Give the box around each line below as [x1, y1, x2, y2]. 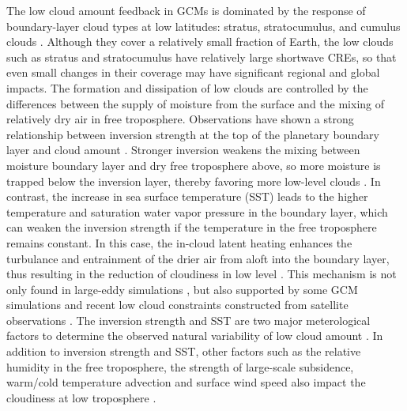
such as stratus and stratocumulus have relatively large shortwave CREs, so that [6, 48, 397, 65]
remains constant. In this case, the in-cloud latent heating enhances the [6, 234, 352, 251]
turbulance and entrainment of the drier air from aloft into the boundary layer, [6, 250, 390, 266]
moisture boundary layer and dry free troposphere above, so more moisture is [6, 156, 381, 173]
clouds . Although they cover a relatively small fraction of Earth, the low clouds [6, 33, 394, 50]
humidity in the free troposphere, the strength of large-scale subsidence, [6, 358, 354, 375]
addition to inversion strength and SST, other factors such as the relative [6, 343, 361, 360]
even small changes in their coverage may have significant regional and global [6, 64, 380, 81]
